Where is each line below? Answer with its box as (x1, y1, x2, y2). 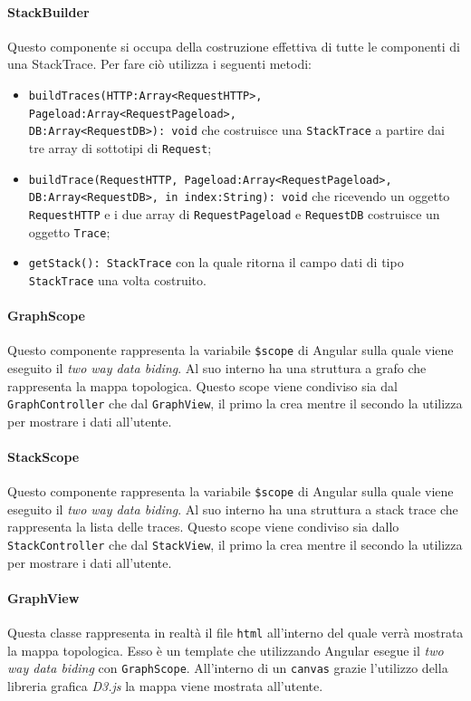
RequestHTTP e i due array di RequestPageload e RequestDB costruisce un (28, 204, 440, 223)
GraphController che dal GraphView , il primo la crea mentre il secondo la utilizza (7, 394, 463, 413)
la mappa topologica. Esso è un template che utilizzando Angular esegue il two (7, 640, 444, 659)
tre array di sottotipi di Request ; (28, 138, 212, 157)
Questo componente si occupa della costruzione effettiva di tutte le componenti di (7, 36, 460, 55)
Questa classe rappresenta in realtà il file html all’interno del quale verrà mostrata (7, 623, 464, 642)
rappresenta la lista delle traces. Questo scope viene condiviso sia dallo (7, 517, 399, 536)
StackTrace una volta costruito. (28, 270, 207, 289)
